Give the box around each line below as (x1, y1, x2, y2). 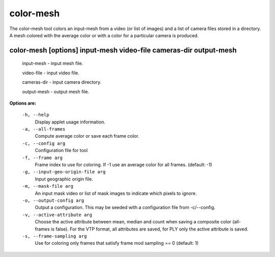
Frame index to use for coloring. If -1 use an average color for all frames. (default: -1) (35, 162, 212, 168)
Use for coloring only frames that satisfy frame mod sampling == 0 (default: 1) (35, 240, 199, 246)
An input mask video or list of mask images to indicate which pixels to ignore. (35, 190, 197, 196)
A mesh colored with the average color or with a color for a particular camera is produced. (9, 32, 199, 38)
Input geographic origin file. (35, 176, 93, 182)
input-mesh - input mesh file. (22, 60, 84, 66)
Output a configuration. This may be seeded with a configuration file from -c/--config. (35, 204, 216, 211)
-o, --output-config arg (22, 197, 84, 203)
